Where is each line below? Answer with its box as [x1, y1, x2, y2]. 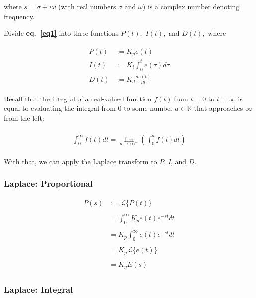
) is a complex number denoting [142, 1, 240, 11]
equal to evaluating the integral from [4, 103, 116, 113]
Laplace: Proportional [4, 177, 93, 190]
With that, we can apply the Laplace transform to [4, 156, 157, 166]
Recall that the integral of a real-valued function [4, 93, 152, 103]
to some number [124, 103, 173, 113]
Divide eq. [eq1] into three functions [4, 28, 119, 38]
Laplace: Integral [4, 283, 73, 296]
